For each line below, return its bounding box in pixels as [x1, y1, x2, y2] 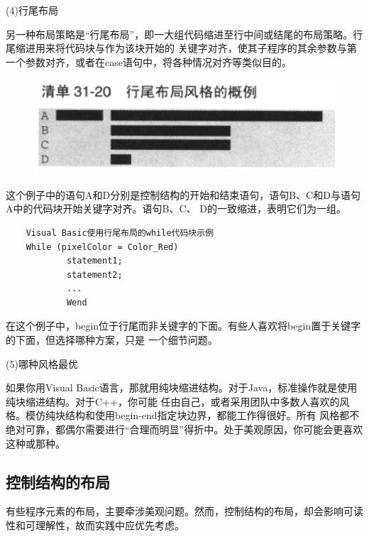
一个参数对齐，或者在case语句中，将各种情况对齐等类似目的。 [6, 54, 292, 69]
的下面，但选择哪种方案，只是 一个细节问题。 [6, 332, 218, 347]
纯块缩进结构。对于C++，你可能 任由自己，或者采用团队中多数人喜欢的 [6, 394, 340, 408]
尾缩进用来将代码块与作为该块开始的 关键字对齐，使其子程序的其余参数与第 [6, 40, 357, 55]
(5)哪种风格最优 [6, 356, 78, 371]
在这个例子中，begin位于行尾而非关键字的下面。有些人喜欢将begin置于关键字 [6, 318, 361, 333]
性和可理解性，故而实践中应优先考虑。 [6, 518, 184, 533]
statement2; [66, 269, 123, 280]
